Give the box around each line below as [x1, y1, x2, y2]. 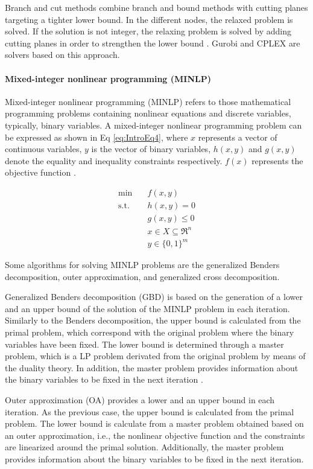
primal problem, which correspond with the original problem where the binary [5, 326, 294, 339]
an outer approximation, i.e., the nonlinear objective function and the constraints [5, 429, 305, 441]
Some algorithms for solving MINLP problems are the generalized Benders [5, 258, 280, 271]
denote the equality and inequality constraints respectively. [5, 154, 223, 167]
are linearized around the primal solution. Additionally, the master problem [5, 441, 284, 453]
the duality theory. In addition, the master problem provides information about [5, 361, 299, 374]
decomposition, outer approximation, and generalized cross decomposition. [5, 270, 280, 282]
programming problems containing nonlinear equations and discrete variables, [5, 107, 291, 120]
